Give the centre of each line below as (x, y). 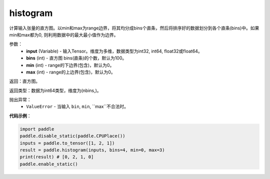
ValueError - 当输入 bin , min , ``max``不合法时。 (77, 106)
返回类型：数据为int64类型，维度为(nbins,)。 (55, 90)
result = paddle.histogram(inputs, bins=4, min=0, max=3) (92, 150)
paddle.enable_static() (49, 164)
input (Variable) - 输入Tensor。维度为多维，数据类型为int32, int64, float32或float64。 (114, 51)
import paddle (37, 129)
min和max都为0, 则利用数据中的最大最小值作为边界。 (64, 34)
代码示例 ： (20, 115)
